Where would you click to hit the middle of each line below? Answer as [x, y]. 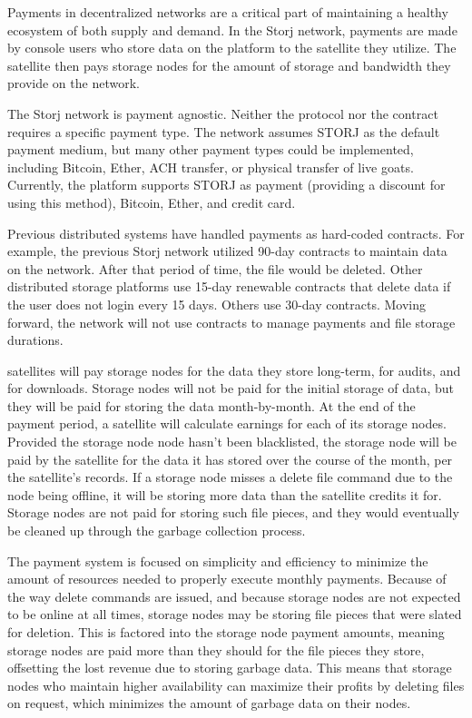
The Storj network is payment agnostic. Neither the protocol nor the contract [223, 113]
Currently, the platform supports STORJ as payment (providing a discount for [226, 185]
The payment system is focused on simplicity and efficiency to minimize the [218, 561]
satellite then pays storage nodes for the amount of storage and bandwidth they [229, 65]
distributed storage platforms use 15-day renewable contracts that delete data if [229, 286]
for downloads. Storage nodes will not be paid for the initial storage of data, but [231, 388]
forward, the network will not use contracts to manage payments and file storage [231, 322]
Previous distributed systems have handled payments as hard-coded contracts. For [236, 233]
